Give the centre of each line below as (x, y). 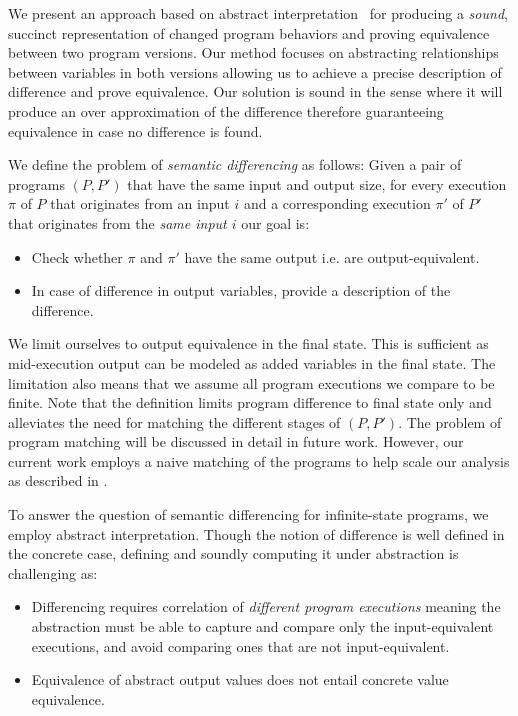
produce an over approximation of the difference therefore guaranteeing (226, 110)
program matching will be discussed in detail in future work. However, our (236, 441)
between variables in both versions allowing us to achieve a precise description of (255, 71)
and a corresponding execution (337, 203)
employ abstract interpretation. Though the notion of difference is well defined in (256, 533)
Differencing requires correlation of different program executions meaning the (266, 606)
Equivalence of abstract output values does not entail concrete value (240, 679)
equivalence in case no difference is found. (135, 130)
